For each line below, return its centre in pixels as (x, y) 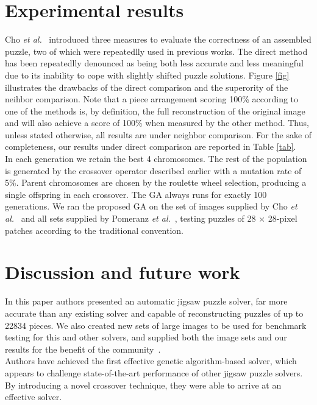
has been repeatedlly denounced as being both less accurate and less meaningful (154, 63)
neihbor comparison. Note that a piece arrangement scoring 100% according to (152, 99)
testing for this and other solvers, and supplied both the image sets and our (146, 337)
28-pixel (283, 218)
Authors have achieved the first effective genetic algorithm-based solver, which (151, 361)
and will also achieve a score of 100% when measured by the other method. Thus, (157, 123)
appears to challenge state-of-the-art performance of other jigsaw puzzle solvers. (154, 372)
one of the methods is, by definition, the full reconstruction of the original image (155, 111)
